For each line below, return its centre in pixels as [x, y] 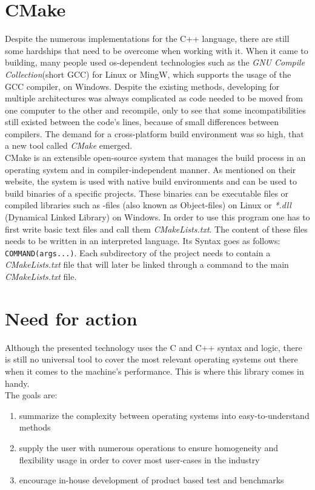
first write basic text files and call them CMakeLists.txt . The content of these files [156, 229]
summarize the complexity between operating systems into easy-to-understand [164, 415]
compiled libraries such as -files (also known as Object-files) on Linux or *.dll [148, 205]
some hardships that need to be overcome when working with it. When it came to [157, 50]
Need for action [71, 318]
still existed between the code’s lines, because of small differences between [142, 122]
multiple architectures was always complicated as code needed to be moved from [154, 98]
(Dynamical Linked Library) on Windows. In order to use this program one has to [157, 217]
